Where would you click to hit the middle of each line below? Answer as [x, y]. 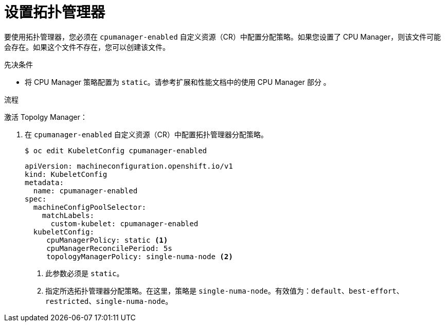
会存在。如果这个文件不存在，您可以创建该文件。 [87, 47]
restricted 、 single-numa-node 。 [109, 301]
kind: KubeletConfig [66, 174]
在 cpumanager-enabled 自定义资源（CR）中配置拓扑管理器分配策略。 [146, 134]
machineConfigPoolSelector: [90, 207]
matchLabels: [68, 215]
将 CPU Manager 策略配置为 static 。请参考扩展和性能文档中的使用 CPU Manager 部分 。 [178, 82]
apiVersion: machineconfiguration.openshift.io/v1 [129, 166]
